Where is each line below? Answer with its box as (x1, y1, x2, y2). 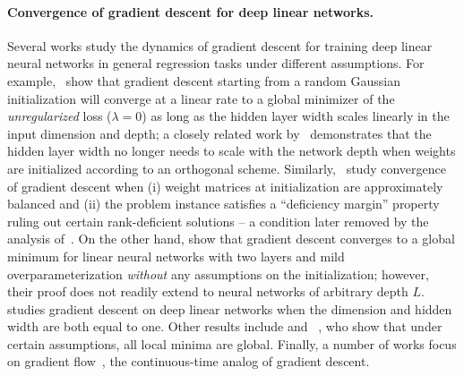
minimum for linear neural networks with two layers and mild (7, 246, 345, 265)
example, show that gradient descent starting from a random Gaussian (7, 71, 400, 90)
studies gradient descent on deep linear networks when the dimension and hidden (7, 299, 452, 318)
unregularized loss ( (7, 107, 112, 125)
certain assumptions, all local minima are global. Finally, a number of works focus (7, 334, 457, 353)
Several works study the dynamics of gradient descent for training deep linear (7, 36, 433, 55)
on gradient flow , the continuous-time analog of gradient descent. (7, 352, 370, 371)
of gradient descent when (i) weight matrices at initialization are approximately (7, 176, 443, 195)
